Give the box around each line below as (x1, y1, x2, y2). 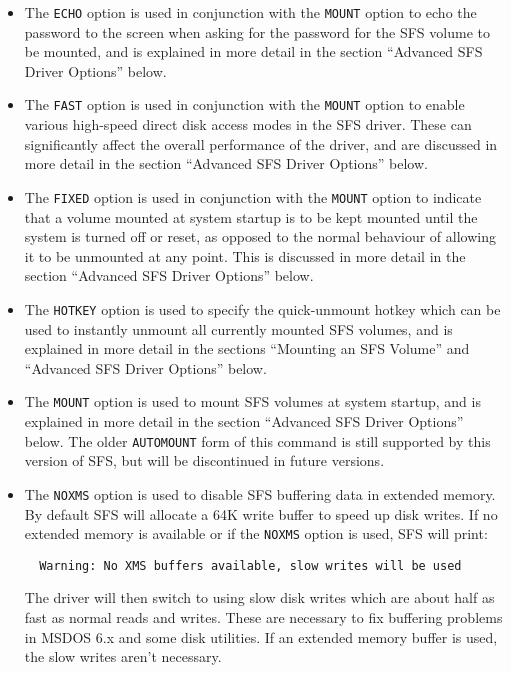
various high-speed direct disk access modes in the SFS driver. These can (24, 114, 472, 135)
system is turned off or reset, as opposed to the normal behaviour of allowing (24, 226, 496, 247)
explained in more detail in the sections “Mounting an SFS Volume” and (24, 338, 470, 359)
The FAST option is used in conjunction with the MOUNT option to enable (24, 94, 465, 115)
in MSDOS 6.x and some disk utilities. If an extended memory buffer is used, (24, 626, 498, 647)
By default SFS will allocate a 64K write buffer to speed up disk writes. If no (24, 503, 498, 524)
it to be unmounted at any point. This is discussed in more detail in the (24, 245, 466, 266)
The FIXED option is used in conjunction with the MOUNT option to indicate (24, 186, 482, 207)
